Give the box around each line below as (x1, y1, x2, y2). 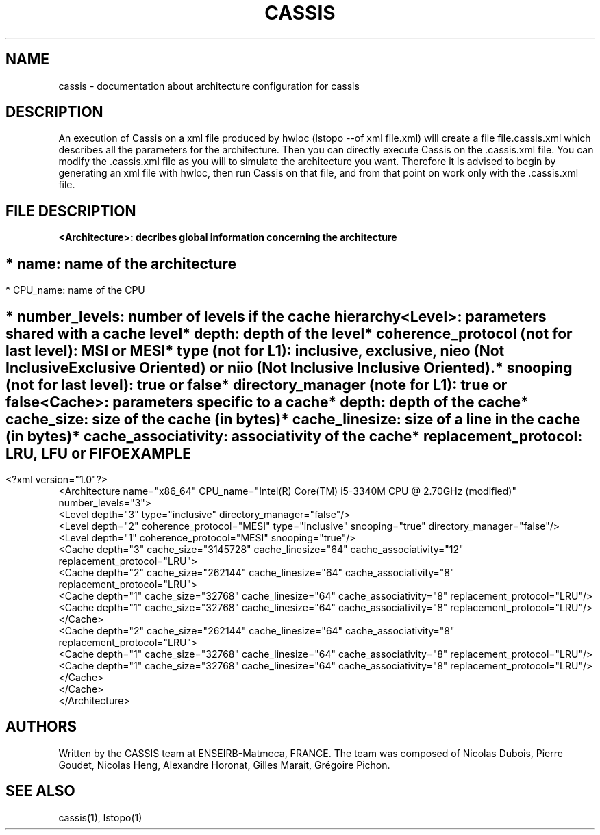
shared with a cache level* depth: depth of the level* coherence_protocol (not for (5, 324, 573, 342)
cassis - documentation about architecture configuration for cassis (58, 79, 360, 92)
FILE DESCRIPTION (5, 202, 136, 220)
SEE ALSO (5, 782, 75, 800)
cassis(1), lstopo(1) (58, 811, 142, 823)
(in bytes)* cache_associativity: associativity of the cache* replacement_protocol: (5, 427, 583, 445)
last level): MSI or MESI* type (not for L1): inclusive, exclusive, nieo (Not (5, 342, 505, 359)
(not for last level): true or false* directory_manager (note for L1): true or (5, 376, 508, 394)
